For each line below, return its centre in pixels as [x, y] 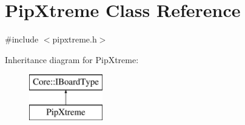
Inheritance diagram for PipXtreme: [72, 59]
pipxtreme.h [75, 39]
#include [22, 39]
